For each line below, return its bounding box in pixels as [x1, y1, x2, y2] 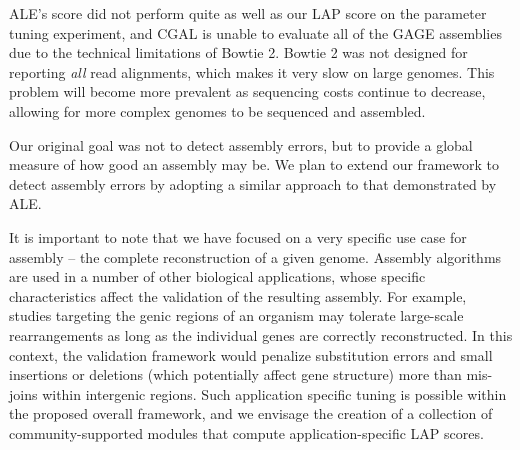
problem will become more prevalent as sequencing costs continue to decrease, [9, 81, 486, 102]
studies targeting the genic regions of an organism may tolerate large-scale [9, 305, 464, 326]
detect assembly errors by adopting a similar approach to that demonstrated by [9, 173, 497, 194]
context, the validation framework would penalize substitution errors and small [9, 344, 493, 365]
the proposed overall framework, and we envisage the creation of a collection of [9, 403, 493, 424]
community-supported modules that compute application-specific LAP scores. [9, 422, 484, 443]
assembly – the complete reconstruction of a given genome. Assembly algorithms [9, 246, 502, 267]
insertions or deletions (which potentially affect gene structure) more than [9, 364, 462, 385]
